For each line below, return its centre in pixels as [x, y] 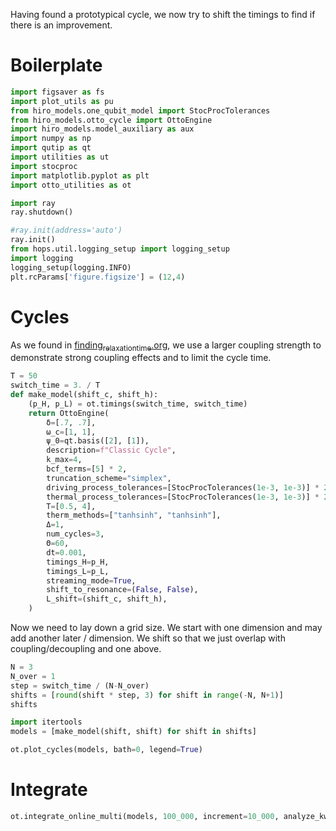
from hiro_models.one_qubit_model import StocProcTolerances [140, 110]
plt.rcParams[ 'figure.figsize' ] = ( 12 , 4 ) [98, 277]
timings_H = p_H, [78, 562]
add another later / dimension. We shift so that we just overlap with [148, 638]
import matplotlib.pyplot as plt [80, 175]
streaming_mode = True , [91, 580]
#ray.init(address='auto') [66, 230]
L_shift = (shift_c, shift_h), [107, 599]
